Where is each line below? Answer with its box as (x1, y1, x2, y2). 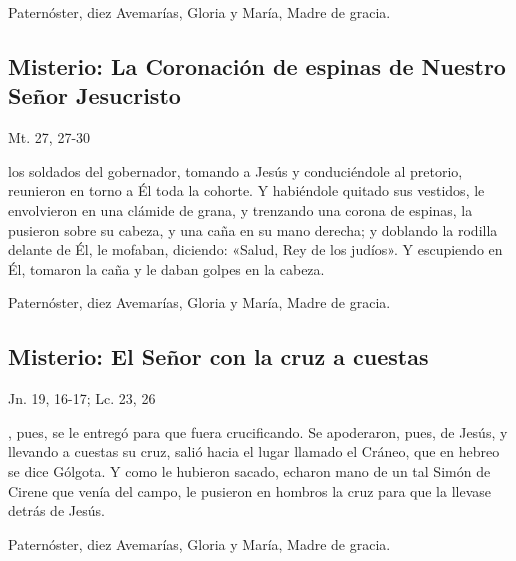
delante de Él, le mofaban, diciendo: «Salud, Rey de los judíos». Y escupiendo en (8, 239, 503, 260)
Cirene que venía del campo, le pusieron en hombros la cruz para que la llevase (8, 480, 491, 501)
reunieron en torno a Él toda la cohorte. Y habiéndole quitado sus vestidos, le (8, 180, 485, 201)
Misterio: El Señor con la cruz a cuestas (8, 341, 429, 372)
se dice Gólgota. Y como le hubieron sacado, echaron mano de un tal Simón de (8, 460, 491, 481)
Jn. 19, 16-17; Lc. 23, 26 (8, 388, 156, 409)
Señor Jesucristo (8, 80, 181, 111)
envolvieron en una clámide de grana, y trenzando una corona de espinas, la (8, 199, 473, 220)
